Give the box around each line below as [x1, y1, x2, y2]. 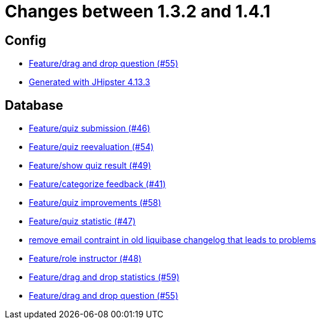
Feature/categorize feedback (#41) [29, 179, 166, 190]
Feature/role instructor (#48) [29, 253, 142, 264]
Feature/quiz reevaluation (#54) [29, 142, 154, 152]
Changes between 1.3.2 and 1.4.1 [5, 1, 271, 22]
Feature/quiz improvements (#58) [29, 197, 161, 208]
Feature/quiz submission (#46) [29, 123, 151, 134]
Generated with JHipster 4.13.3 [29, 77, 151, 88]
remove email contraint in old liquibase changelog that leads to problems [29, 235, 316, 245]
